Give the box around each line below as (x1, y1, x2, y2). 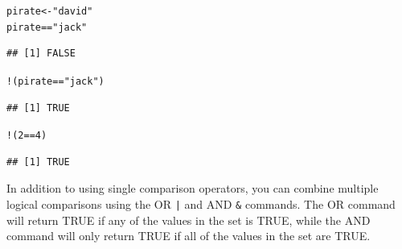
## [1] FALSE (6, 48, 76, 60)
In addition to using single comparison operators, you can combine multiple (6, 180, 379, 197)
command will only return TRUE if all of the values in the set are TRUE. (6, 227, 371, 244)
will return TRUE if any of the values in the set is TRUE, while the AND (6, 211, 371, 228)
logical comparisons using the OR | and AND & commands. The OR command (6, 196, 396, 212)
